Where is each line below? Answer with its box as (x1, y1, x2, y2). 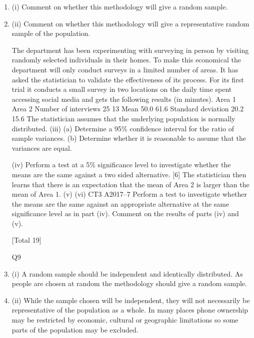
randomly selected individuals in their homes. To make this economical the (11, 54, 241, 65)
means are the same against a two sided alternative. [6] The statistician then (11, 169, 246, 179)
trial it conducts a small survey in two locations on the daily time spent (11, 84, 232, 94)
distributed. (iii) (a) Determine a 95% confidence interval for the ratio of (11, 123, 234, 133)
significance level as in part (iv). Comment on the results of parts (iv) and (11, 208, 239, 219)
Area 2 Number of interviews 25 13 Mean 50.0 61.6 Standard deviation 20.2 (11, 103, 244, 114)
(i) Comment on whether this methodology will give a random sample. (11, 1, 228, 11)
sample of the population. (11, 28, 90, 38)
